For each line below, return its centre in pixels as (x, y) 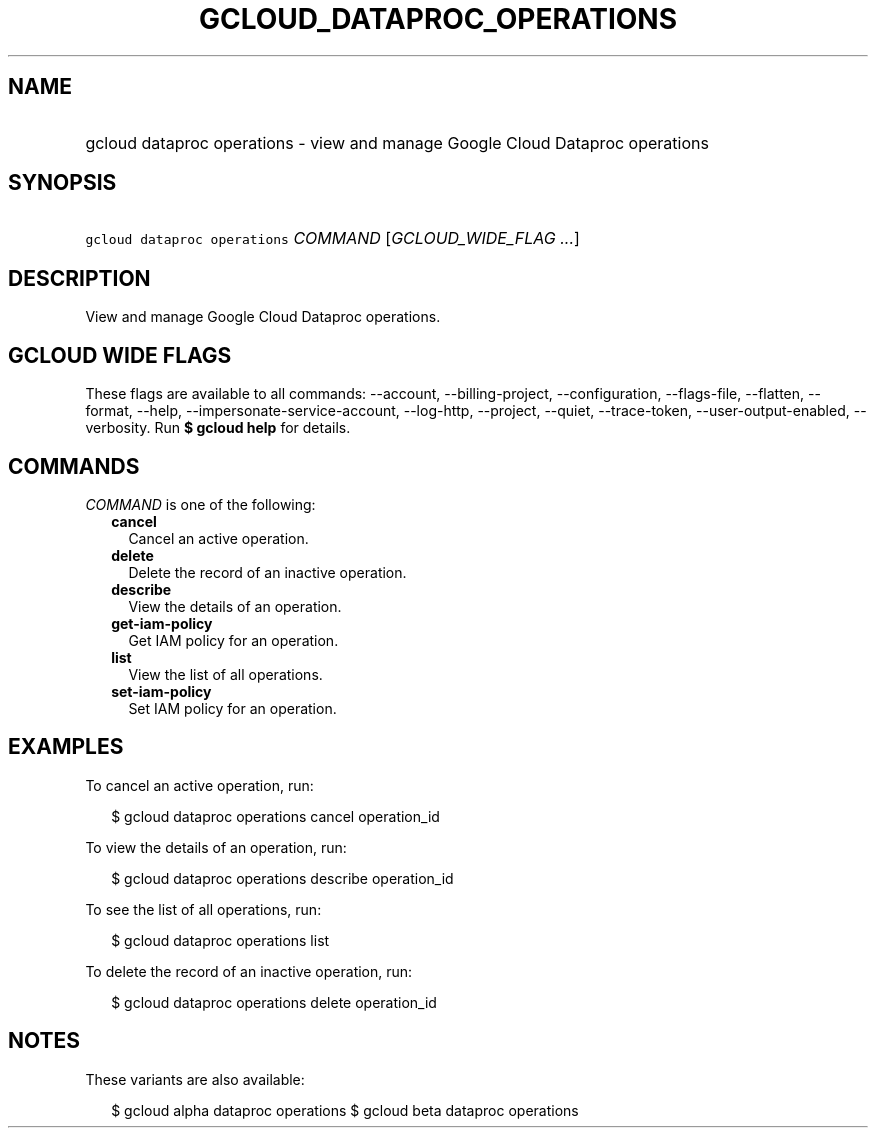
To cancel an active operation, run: (199, 785)
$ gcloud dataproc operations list (220, 940)
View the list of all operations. (225, 674)
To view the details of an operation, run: (216, 847)
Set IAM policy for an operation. (232, 708)
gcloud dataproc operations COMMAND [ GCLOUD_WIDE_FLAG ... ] (332, 238)
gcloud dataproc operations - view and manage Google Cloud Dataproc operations (397, 142)
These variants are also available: (195, 1079)
